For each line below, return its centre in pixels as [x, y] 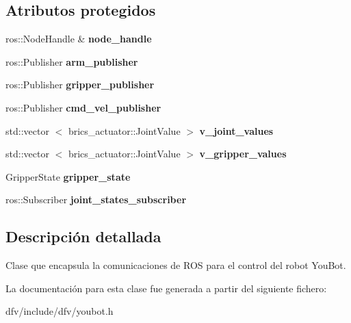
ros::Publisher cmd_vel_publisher [83, 107]
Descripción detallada [83, 236]
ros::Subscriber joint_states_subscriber [96, 199]
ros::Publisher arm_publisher [72, 61]
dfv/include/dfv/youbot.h [60, 311]
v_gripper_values [243, 154]
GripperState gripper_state [68, 176]
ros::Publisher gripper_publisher [80, 85]
